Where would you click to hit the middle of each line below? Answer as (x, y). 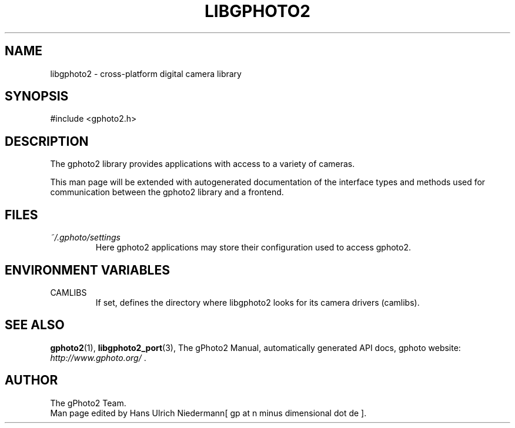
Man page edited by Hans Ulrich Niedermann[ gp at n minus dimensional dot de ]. (208, 413)
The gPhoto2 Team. (88, 403)
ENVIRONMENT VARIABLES (87, 270)
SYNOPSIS (37, 96)
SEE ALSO (35, 325)
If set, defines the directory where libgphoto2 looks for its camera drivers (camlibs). (257, 302)
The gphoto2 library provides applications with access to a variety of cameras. (203, 164)
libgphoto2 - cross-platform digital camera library (146, 73)
